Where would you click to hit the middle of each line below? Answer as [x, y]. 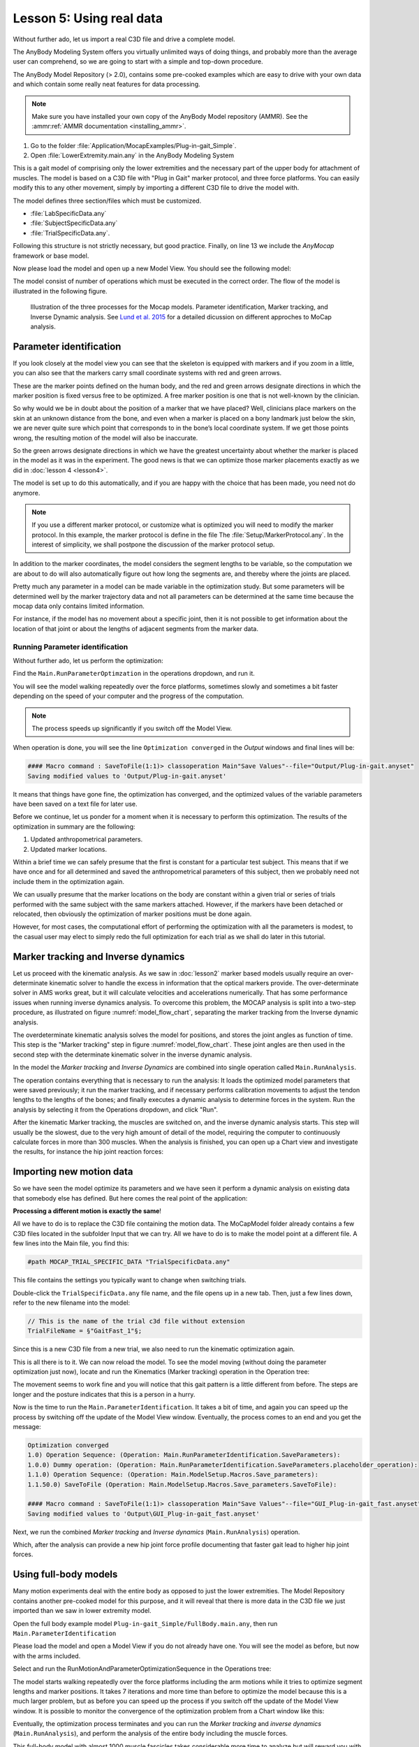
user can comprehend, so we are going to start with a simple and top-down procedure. [138, 61]
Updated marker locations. [69, 849]
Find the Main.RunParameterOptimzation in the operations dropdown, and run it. [134, 674]
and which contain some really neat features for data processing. [106, 85]
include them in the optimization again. [69, 881]
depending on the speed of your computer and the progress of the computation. [128, 696]
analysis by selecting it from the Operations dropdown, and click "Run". [116, 1109]
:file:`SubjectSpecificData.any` [74, 223]
